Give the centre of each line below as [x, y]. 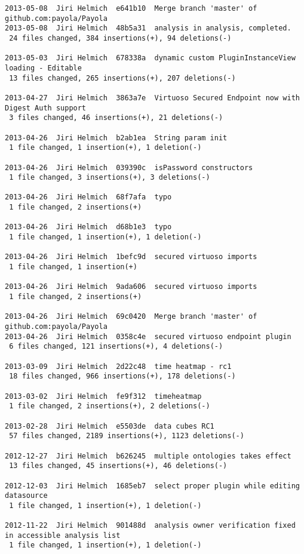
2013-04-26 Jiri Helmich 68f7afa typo [88, 197]
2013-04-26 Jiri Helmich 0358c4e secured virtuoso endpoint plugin [148, 336]
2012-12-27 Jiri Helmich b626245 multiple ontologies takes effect [148, 456]
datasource [26, 496]
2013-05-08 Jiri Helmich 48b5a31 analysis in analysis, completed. [148, 28]
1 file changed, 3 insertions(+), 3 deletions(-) [110, 178]
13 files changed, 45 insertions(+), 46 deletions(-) [118, 466]
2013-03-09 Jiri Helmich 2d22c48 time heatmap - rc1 [118, 366]
